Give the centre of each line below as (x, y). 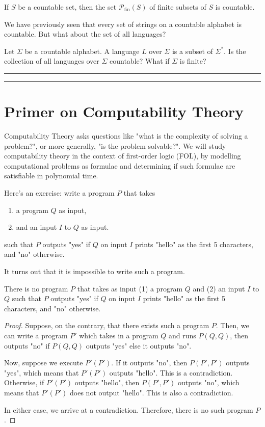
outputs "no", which (209, 382)
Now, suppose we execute (44, 363)
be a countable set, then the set (67, 7)
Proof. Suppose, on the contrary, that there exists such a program (107, 325)
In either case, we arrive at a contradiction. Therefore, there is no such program (129, 409)
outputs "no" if (27, 345)
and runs (182, 335)
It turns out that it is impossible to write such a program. (95, 271)
